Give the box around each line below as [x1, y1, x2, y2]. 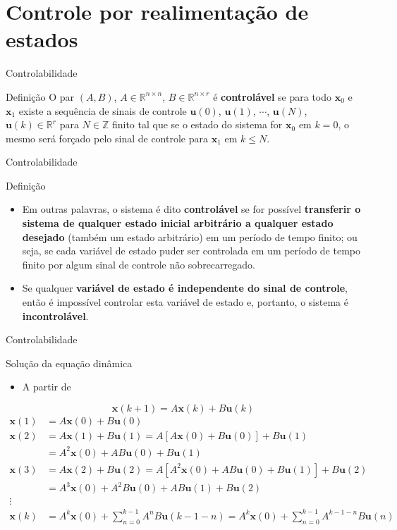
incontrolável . [22, 308, 89, 323]
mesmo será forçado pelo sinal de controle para [6, 130, 208, 145]
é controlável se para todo [213, 89, 332, 104]
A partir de [22, 379, 71, 394]
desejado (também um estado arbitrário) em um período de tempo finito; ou [22, 229, 358, 244]
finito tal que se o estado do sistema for [111, 117, 283, 132]
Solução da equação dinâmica [6, 355, 133, 370]
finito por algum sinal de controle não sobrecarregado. [22, 257, 255, 271]
